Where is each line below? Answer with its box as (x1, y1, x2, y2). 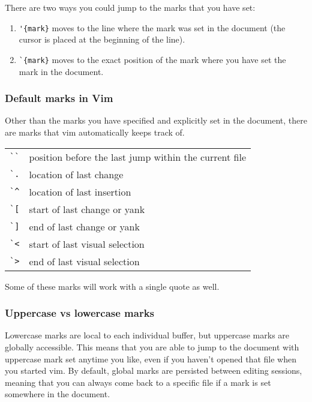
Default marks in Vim (5, 91, 113, 106)
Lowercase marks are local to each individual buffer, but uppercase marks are (5, 329, 290, 341)
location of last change (29, 167, 124, 181)
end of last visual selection (29, 254, 140, 268)
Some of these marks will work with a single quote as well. (5, 280, 220, 292)
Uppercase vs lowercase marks (5, 305, 155, 320)
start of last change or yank (29, 202, 145, 216)
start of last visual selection (29, 236, 145, 251)
